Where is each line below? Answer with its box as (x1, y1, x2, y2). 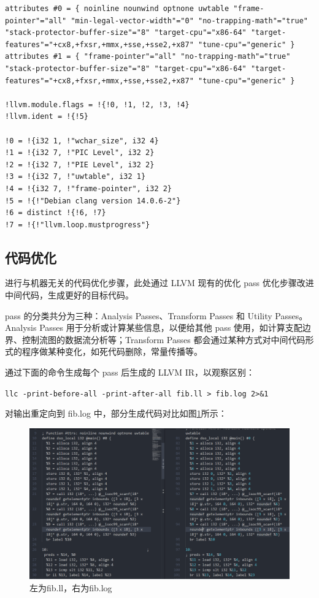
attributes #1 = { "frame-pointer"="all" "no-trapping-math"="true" (5, 52, 291, 61)
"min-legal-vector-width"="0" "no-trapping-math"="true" (71, 16, 308, 25)
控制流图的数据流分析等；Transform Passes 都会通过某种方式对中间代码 (21, 333, 306, 346)
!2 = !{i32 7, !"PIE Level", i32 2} (5, 160, 155, 169)
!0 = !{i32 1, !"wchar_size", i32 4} (5, 136, 159, 145)
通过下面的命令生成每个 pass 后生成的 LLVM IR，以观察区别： (5, 366, 255, 379)
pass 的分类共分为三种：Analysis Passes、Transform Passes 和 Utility (5, 309, 272, 322)
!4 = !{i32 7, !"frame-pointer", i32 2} (5, 184, 172, 193)
